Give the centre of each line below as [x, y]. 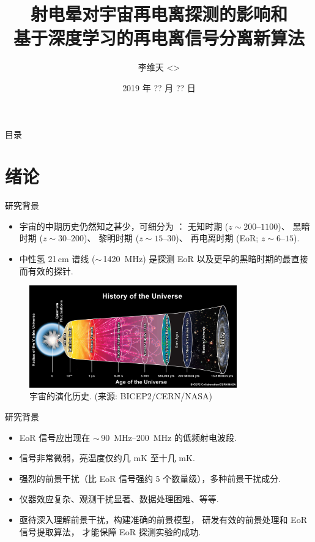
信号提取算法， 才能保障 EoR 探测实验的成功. [110, 531]
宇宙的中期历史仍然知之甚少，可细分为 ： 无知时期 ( [124, 226]
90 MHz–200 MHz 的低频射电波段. [169, 437]
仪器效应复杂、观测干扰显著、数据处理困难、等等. [119, 499]
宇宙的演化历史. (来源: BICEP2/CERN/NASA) [121, 396]
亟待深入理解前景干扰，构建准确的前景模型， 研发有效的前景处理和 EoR [163, 519]
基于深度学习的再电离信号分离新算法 [159, 38]
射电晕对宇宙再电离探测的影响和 [159, 14]
